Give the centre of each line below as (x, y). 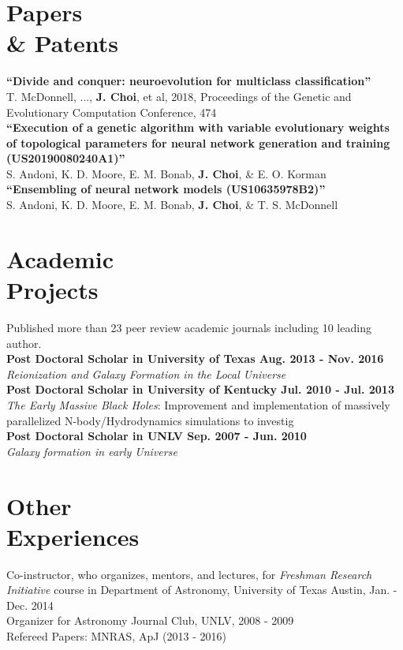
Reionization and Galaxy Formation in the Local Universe (146, 374)
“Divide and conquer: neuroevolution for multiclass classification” (189, 81)
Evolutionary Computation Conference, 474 (112, 112)
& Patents (63, 43)
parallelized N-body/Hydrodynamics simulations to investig (150, 420)
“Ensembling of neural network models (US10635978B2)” (166, 189)
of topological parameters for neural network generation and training (198, 142)
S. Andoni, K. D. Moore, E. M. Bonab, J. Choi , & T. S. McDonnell (172, 205)
